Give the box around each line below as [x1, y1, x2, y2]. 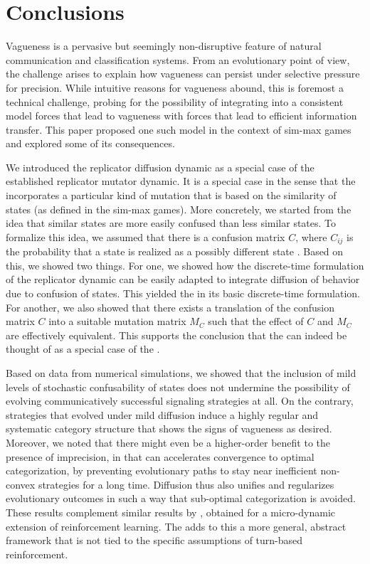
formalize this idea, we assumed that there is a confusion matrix [6, 229, 285, 244]
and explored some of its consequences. [6, 136, 175, 151]
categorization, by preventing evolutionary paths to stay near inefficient [6, 463, 317, 478]
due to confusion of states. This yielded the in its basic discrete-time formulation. [6, 286, 360, 301]
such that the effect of [208, 314, 304, 329]
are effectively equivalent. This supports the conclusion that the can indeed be [6, 327, 347, 342]
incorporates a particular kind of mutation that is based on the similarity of [6, 188, 337, 203]
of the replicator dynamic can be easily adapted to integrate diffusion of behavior [6, 272, 360, 287]
